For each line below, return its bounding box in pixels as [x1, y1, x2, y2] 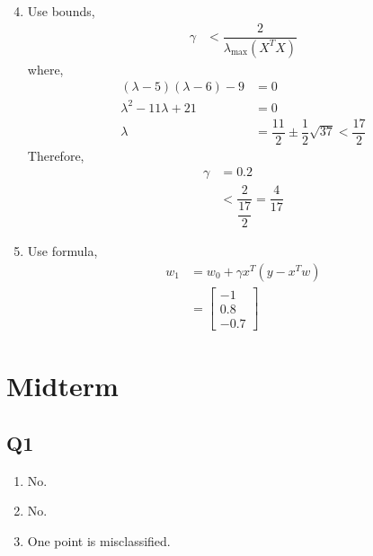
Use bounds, [27, 2, 95, 20]
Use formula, [27, 242, 98, 260]
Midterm [6, 367, 119, 404]
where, [27, 59, 64, 78]
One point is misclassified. [27, 531, 171, 550]
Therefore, [27, 146, 84, 164]
